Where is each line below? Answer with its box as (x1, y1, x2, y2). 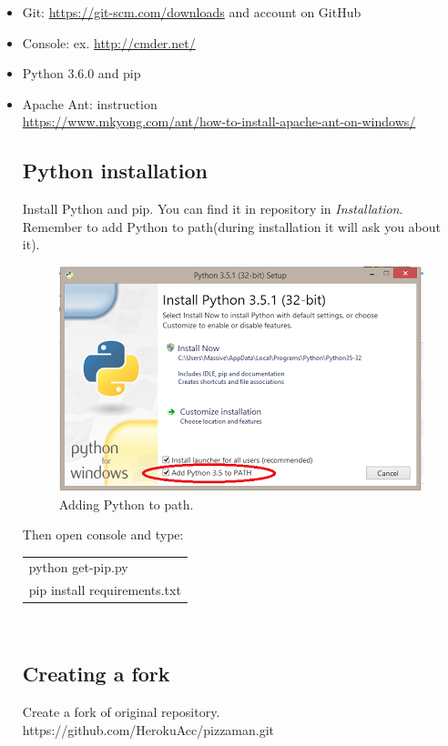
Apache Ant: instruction (22, 94, 158, 113)
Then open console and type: (22, 525, 184, 544)
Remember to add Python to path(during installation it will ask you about (22, 217, 441, 236)
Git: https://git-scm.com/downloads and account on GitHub (22, 3, 361, 21)
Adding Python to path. (58, 494, 194, 513)
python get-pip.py (28, 558, 128, 577)
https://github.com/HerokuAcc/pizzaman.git (22, 720, 275, 739)
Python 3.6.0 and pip (22, 64, 141, 83)
